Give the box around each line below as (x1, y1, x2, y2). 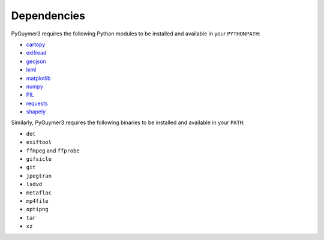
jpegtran (26, 172, 52, 179)
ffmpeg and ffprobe (26, 147, 80, 154)
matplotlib (26, 74, 51, 82)
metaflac (26, 189, 52, 196)
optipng (26, 206, 49, 213)
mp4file (26, 197, 49, 204)
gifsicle (26, 156, 52, 163)
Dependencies (11, 9, 85, 22)
